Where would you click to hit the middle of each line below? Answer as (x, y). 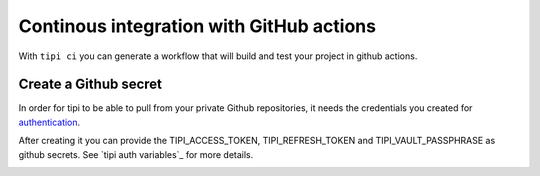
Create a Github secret (90, 84)
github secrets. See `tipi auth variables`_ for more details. (136, 154)
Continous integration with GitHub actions (197, 26)
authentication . (49, 122)
